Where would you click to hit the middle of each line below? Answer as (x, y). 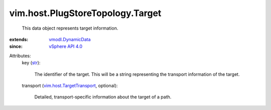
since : (16, 46)
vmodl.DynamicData (70, 39)
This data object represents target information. (70, 28)
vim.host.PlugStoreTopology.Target (85, 13)
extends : (19, 39)
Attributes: (20, 56)
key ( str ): (31, 63)
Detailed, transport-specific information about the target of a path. (103, 97)
